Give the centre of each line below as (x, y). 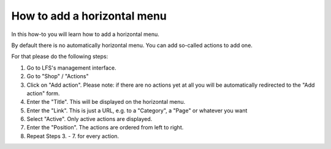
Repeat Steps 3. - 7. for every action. (73, 136)
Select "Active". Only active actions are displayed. (89, 119)
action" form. (43, 93)
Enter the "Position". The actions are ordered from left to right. (105, 128)
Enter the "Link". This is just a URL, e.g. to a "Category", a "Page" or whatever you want (137, 111)
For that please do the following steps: (60, 56)
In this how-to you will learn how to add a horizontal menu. (85, 34)
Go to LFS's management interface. (71, 68)
